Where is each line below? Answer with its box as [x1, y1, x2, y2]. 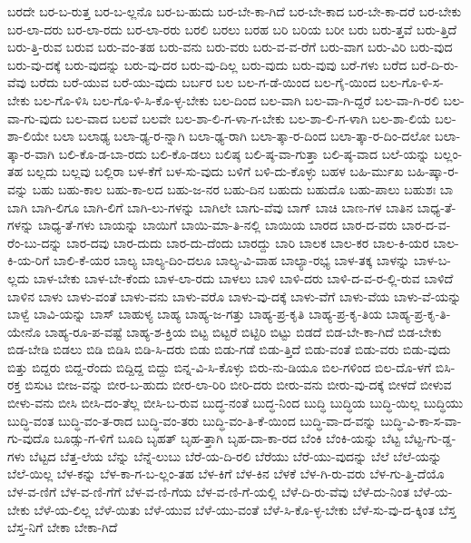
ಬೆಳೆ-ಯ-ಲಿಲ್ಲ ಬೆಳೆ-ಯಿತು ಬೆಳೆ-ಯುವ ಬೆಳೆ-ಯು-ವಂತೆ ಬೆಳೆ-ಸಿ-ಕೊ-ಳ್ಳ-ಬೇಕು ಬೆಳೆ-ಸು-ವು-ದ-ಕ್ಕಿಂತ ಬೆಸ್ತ [34, 499, 456, 518]
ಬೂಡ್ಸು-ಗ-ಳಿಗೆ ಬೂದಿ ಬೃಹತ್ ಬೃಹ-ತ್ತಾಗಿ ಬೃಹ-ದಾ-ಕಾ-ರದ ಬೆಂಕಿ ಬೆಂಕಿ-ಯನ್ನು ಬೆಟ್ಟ [54, 429, 400, 448]
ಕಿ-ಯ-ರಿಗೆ [7, 251, 50, 270]
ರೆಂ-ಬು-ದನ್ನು [7, 232, 63, 252]
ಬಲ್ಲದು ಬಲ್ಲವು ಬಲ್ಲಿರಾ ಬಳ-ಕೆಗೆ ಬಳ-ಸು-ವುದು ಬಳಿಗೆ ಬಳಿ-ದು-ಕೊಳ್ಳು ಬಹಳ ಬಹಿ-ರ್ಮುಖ [26, 162, 404, 181]
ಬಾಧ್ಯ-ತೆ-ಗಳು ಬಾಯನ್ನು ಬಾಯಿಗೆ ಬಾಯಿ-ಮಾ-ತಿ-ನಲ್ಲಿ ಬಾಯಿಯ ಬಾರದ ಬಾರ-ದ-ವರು [37, 215, 397, 234]
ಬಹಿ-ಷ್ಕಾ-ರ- [407, 162, 459, 181]
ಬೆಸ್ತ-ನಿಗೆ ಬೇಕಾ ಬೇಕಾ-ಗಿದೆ [7, 518, 118, 537]
